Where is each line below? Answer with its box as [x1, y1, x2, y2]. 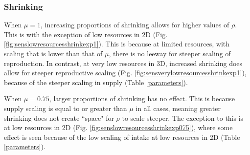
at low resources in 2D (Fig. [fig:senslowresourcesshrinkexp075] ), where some [4, 122, 233, 133]
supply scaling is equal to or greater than [4, 103, 127, 113]
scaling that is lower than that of [4, 48, 103, 58]
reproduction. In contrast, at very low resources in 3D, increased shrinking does [4, 58, 243, 68]
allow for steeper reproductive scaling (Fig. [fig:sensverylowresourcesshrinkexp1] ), [4, 67, 247, 78]
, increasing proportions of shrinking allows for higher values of [40, 20, 229, 30]
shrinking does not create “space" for [4, 112, 114, 123]
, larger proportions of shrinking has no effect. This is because [49, 93, 235, 104]
